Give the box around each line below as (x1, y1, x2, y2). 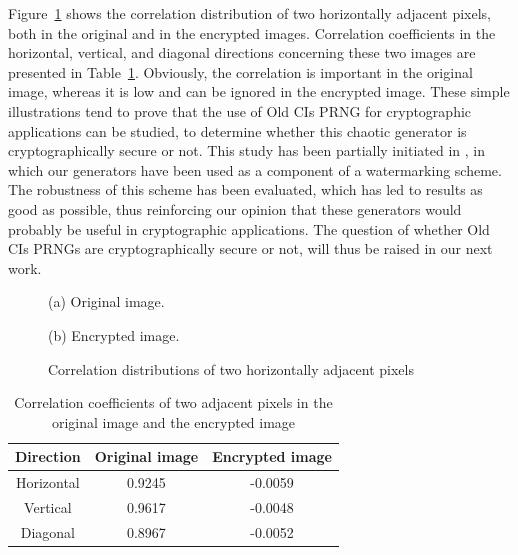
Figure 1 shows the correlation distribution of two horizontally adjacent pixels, (8, 3, 491, 23)
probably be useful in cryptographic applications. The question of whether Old (8, 218, 490, 239)
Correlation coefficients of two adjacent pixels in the (14, 392, 333, 413)
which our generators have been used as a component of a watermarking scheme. (8, 159, 502, 180)
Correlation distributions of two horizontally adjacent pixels (48, 358, 414, 379)
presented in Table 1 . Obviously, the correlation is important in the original (8, 61, 473, 82)
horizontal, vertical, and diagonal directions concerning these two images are (8, 42, 476, 63)
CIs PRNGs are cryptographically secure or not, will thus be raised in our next (8, 238, 493, 259)
